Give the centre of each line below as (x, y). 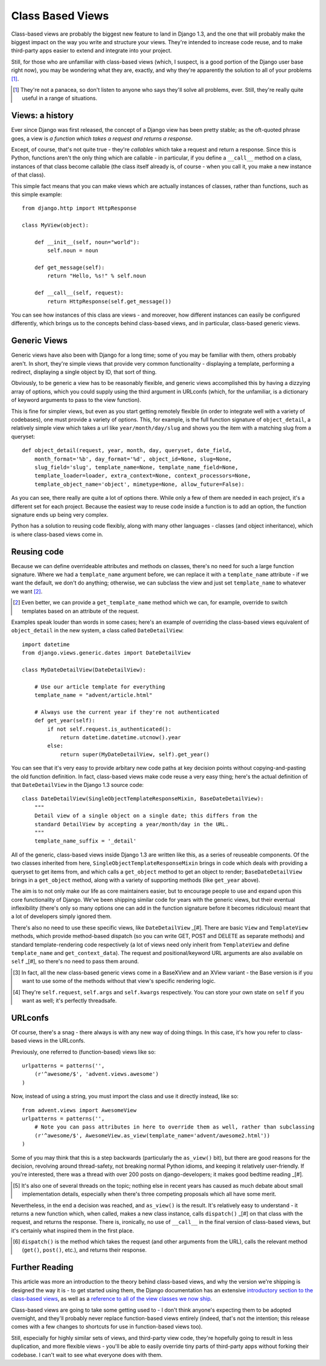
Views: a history (42, 116)
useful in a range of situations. (60, 98)
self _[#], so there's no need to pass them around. (75, 962)
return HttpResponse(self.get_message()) (110, 301)
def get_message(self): (69, 268)
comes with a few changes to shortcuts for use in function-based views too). (107, 1327)
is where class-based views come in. (57, 534)
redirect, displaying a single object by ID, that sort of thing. (84, 372)
